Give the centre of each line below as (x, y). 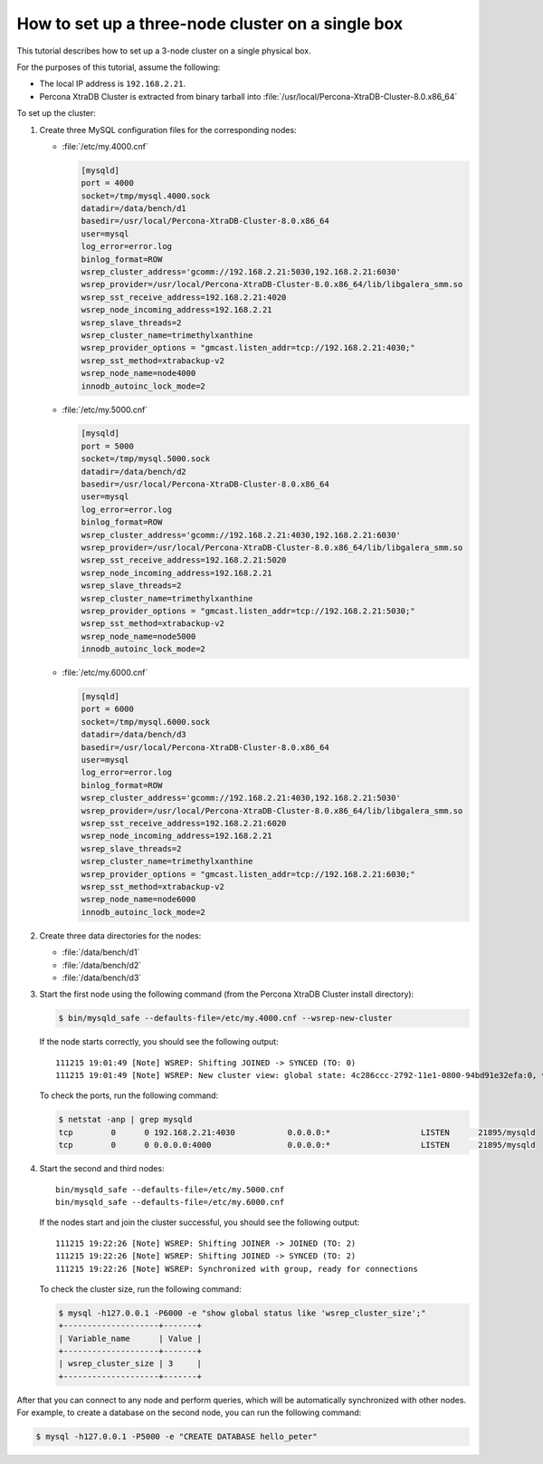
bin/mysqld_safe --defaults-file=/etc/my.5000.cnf (170, 1189)
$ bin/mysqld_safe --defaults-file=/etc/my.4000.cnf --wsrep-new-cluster (225, 1018)
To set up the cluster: (57, 113)
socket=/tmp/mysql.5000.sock (146, 459)
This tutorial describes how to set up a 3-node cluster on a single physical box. (164, 51)
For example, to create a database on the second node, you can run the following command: (189, 1412)
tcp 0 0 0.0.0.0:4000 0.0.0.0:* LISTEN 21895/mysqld (297, 1145)
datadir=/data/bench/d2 (134, 472)
